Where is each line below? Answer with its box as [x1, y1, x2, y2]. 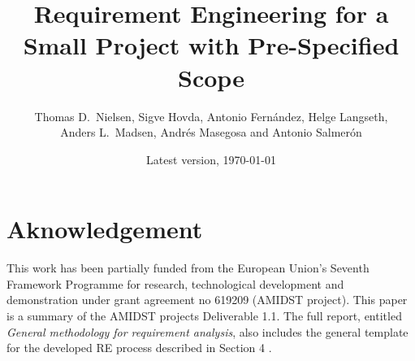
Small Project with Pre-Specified [23, 28, 400, 62]
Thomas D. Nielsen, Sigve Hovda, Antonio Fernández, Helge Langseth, [34, 107, 388, 124]
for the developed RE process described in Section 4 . [6, 339, 272, 356]
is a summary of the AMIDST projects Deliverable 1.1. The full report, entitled [6, 307, 402, 324]
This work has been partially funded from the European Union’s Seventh [6, 259, 370, 276]
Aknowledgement [6, 212, 203, 246]
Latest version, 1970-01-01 [146, 150, 276, 167]
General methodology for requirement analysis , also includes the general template [6, 323, 409, 340]
